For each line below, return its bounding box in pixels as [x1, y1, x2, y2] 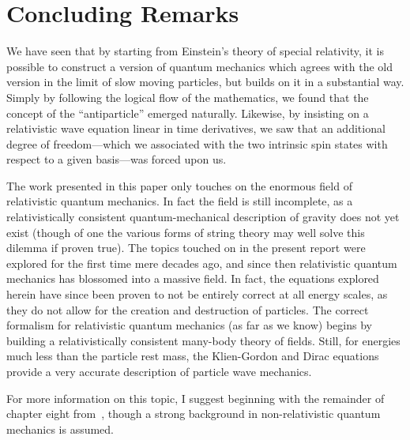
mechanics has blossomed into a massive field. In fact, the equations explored [6, 270, 379, 287]
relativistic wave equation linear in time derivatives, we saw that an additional [6, 120, 386, 137]
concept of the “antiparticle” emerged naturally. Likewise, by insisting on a [6, 104, 369, 121]
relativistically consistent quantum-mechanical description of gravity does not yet [6, 209, 400, 225]
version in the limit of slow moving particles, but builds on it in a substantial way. [6, 73, 404, 90]
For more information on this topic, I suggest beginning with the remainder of [6, 389, 385, 406]
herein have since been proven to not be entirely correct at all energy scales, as [6, 286, 388, 303]
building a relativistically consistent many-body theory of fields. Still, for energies [6, 332, 401, 348]
